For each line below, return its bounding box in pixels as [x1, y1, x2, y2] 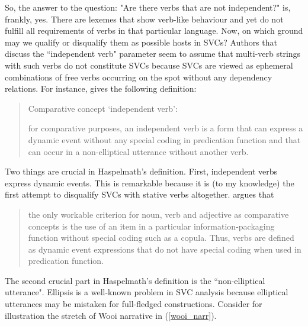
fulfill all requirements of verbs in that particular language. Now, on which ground [5, 24, 303, 37]
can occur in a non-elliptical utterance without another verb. [28, 145, 249, 157]
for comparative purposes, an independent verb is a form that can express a [28, 122, 303, 134]
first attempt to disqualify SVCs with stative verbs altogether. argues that [5, 188, 274, 201]
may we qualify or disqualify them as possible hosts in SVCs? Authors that [5, 35, 277, 48]
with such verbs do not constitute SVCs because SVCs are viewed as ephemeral [5, 59, 293, 71]
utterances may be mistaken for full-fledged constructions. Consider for [5, 298, 262, 310]
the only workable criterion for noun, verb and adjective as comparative [28, 208, 289, 220]
